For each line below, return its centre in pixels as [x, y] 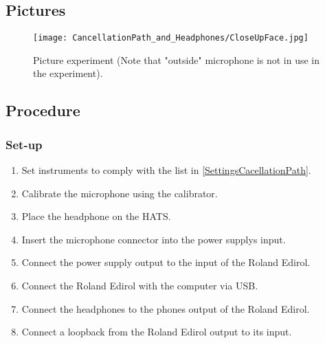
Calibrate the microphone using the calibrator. [120, 193]
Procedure [43, 110]
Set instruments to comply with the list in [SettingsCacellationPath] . [166, 170]
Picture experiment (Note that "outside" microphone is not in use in [177, 59]
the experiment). [68, 73]
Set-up [24, 144]
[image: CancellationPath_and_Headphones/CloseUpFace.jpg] [171, 38]
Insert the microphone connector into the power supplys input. [154, 239]
